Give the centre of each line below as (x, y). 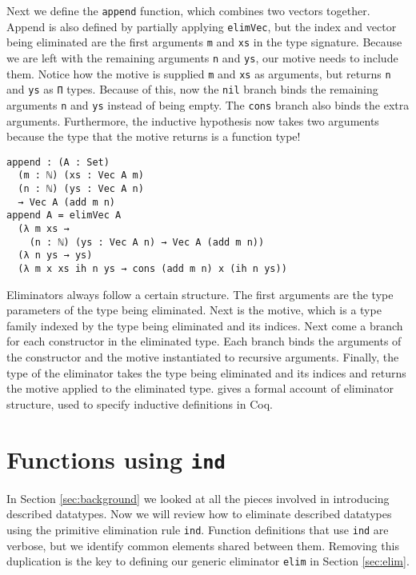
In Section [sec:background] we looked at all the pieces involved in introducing (198, 498)
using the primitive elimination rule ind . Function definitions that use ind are (198, 529)
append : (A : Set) (58, 162)
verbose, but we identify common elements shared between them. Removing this (203, 545)
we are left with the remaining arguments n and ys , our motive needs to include (202, 57)
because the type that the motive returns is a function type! (154, 136)
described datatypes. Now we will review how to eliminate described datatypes (199, 514)
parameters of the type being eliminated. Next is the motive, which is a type (194, 310)
